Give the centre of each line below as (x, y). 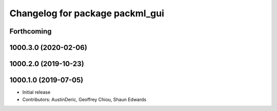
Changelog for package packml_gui (87, 13)
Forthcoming (31, 31)
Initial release (36, 92)
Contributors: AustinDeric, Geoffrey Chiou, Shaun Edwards (84, 99)
